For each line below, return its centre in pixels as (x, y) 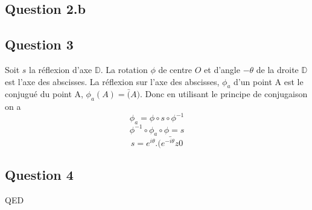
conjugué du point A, (44, 94)
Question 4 (39, 175)
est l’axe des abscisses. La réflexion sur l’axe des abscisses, (112, 81)
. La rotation (124, 69)
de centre (175, 69)
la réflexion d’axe (61, 69)
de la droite (277, 69)
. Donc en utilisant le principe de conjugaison (224, 94)
